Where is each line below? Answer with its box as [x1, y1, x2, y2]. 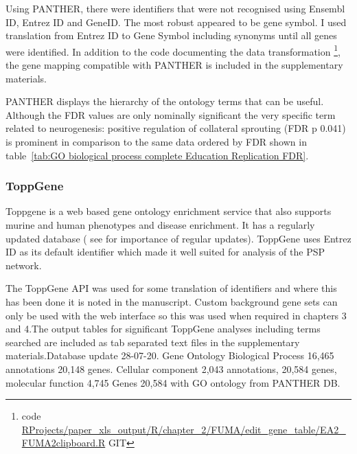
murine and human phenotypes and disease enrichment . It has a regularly [5, 218, 315, 231]
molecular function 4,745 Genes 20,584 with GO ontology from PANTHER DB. [5, 375, 341, 389]
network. [5, 258, 42, 272]
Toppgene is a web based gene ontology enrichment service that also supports [5, 204, 332, 218]
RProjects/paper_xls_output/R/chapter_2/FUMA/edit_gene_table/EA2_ [21, 422, 346, 436]
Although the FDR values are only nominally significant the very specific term [5, 107, 336, 122]
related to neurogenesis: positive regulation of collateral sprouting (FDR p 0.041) [5, 121, 346, 135]
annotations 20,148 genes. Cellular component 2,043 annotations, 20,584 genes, [5, 361, 337, 376]
